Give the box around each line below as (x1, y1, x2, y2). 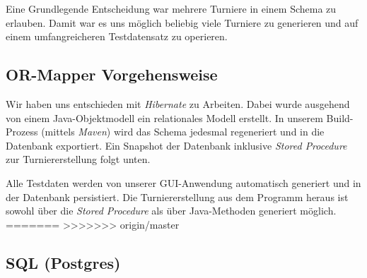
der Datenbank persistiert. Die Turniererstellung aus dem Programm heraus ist (6, 189, 349, 204)
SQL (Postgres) (6, 251, 121, 273)
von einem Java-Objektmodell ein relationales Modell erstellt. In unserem (6, 110, 323, 125)
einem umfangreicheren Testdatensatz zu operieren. (6, 29, 228, 44)
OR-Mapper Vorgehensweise (6, 64, 218, 85)
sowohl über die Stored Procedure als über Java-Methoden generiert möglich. (6, 203, 337, 218)
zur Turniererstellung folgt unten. (6, 152, 151, 167)
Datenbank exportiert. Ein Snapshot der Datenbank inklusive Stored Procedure (6, 138, 347, 152)
